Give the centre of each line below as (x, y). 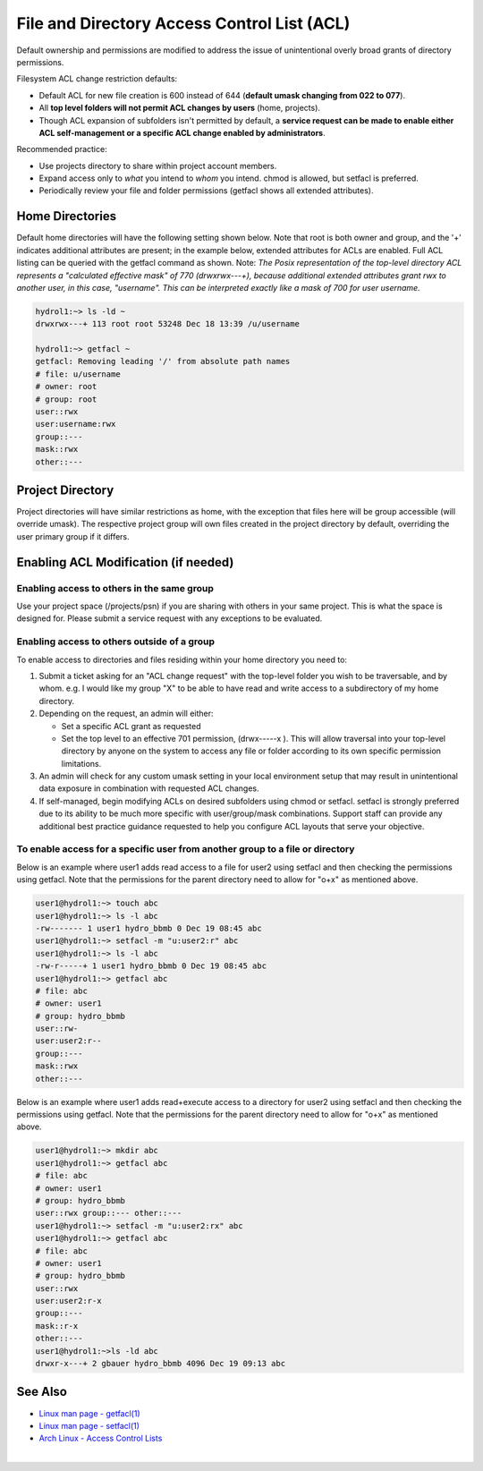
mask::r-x (57, 1326)
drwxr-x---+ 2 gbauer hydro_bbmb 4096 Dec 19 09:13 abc (161, 1364)
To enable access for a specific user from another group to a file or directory (186, 849)
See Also (42, 1392)
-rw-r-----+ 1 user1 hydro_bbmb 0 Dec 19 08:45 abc (151, 966)
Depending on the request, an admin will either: (126, 714)
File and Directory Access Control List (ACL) (183, 23)
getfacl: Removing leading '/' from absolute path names (163, 361)
